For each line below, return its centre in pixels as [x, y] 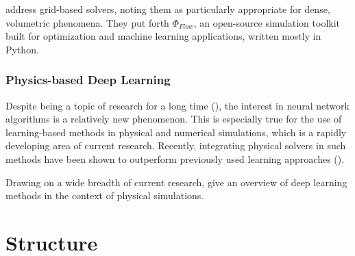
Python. [22, 49]
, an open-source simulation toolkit [267, 22]
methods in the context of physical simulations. [105, 195]
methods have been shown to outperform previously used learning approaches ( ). [175, 158]
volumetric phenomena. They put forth [87, 22]
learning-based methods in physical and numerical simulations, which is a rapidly [176, 132]
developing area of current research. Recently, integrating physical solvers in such [176, 145]
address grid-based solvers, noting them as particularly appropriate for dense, [168, 9]
